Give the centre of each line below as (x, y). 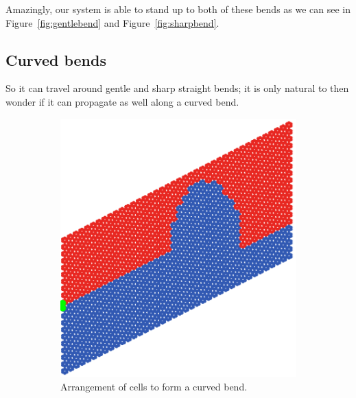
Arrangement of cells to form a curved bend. (154, 386)
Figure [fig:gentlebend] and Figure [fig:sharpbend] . (112, 22)
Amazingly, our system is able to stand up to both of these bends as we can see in (178, 9)
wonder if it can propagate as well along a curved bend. (122, 101)
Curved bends (56, 59)
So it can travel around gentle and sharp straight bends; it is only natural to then (177, 88)
